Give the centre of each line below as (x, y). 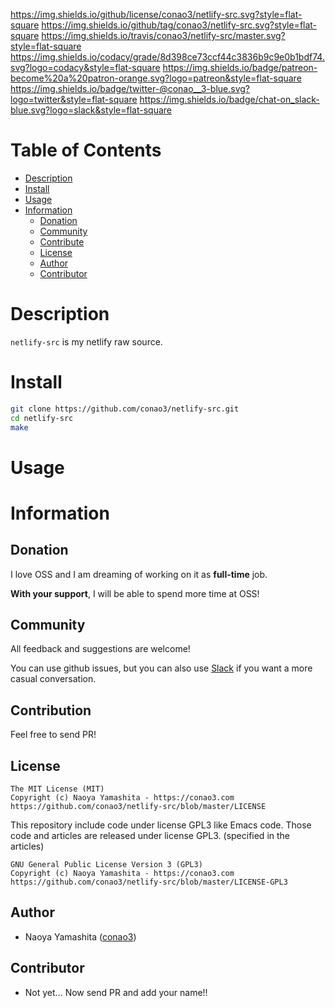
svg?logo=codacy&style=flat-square (85, 67)
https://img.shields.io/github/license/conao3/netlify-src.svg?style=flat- (156, 14)
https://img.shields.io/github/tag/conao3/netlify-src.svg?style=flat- (179, 25)
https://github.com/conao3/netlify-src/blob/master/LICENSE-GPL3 (149, 882)
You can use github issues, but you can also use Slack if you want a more (161, 668)
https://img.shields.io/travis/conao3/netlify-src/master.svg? (163, 35)
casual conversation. (53, 679)
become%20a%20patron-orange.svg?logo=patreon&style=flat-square (156, 78)
